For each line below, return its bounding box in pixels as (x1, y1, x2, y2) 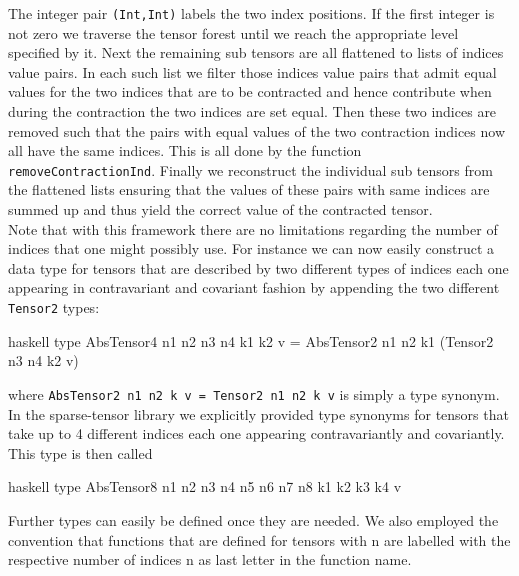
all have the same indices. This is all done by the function (8, 140, 362, 161)
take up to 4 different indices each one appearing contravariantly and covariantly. (8, 423, 505, 444)
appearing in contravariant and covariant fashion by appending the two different (8, 277, 500, 298)
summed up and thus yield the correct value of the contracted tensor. (8, 199, 433, 220)
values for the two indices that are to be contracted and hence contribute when (8, 81, 492, 102)
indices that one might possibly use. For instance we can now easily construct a (8, 238, 495, 259)
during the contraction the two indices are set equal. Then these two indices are (8, 101, 497, 122)
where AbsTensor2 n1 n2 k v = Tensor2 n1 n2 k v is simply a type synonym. (8, 383, 500, 404)
